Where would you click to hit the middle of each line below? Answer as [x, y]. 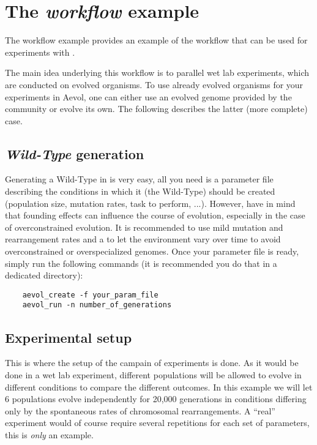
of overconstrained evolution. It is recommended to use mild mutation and [144, 227]
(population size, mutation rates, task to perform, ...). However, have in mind [150, 203]
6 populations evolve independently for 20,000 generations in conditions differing [156, 399]
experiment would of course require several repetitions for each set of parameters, [157, 423]
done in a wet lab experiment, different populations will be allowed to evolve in [153, 374]
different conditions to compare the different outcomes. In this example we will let [159, 387]
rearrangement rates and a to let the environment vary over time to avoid [143, 239]
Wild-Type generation [75, 153]
